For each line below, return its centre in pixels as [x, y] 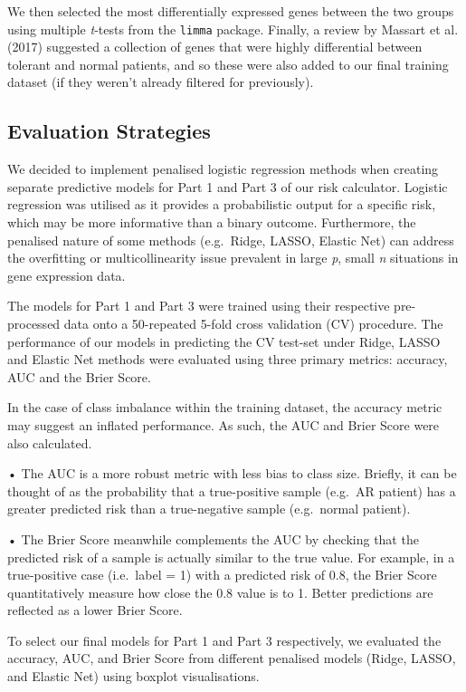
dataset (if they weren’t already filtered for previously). [161, 82]
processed [34, 323]
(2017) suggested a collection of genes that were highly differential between [215, 47]
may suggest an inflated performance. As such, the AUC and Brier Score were [223, 424]
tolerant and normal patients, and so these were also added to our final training [228, 64]
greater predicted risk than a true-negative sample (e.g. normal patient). [209, 509]
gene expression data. [67, 275]
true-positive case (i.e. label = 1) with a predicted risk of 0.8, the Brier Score [222, 575]
